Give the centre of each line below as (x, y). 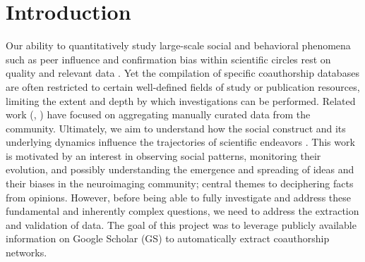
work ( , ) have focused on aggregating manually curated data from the (158, 114)
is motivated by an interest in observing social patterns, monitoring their (163, 155)
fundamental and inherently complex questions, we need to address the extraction (182, 211)
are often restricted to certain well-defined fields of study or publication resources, (183, 86)
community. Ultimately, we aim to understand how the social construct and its (176, 128)
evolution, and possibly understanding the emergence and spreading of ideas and (180, 169)
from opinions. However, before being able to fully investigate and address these (178, 197)
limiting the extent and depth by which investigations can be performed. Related (181, 100)
